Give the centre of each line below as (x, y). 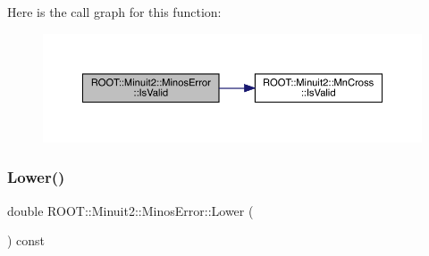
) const (26, 240)
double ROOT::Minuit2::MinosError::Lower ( (130, 210)
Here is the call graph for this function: (114, 12)
